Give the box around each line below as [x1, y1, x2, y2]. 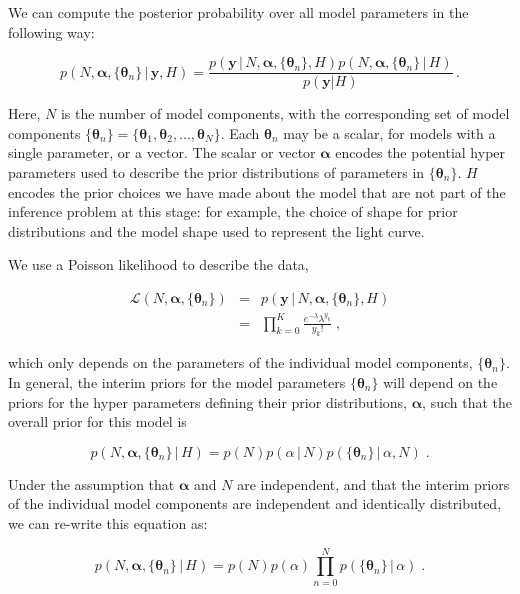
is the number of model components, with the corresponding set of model [60, 103, 510, 124]
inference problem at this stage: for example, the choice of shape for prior [8, 201, 458, 222]
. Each [220, 122, 260, 143]
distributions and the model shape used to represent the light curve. [8, 220, 425, 241]
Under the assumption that [8, 473, 175, 494]
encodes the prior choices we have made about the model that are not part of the [8, 181, 506, 202]
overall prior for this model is [8, 411, 187, 432]
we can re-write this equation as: [8, 512, 208, 533]
